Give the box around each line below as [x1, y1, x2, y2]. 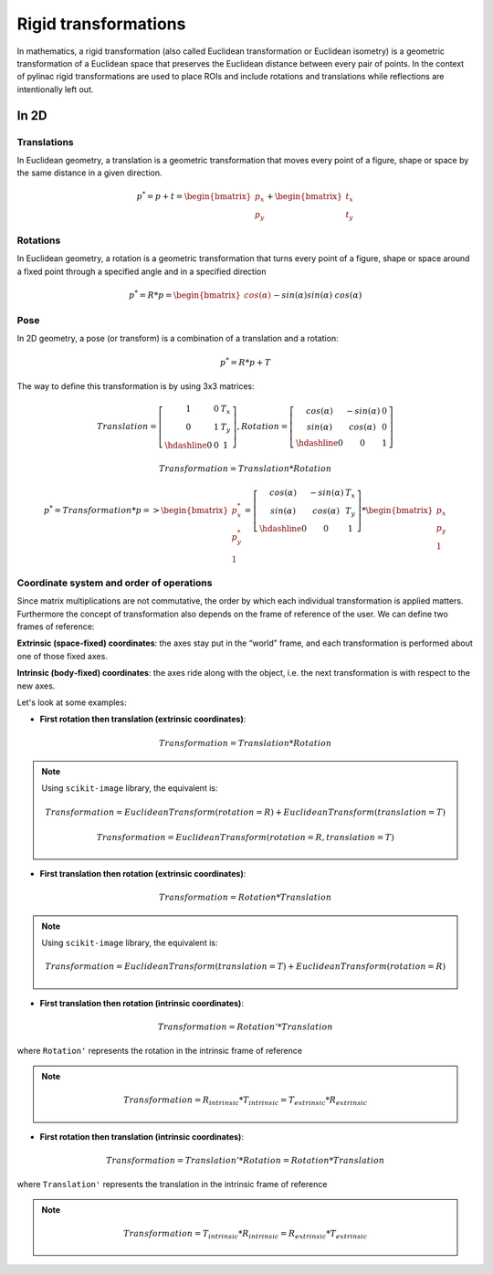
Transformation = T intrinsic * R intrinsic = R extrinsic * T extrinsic [123, 1228, 368, 1241]
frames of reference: [16, 621, 95, 632]
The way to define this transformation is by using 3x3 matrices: [16, 381, 255, 392]
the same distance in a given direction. [16, 167, 163, 178]
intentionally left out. [16, 83, 94, 95]
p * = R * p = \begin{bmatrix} [129, 289, 241, 300]
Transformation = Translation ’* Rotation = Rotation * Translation [106, 1155, 385, 1165]
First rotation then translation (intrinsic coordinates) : [39, 1131, 244, 1142]
